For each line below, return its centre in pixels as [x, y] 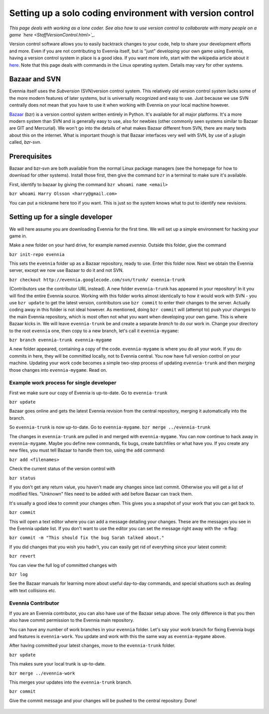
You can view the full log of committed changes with [63, 565]
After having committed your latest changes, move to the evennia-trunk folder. [92, 646]
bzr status [22, 478]
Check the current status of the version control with [62, 469]
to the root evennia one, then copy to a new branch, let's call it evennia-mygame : [94, 331]
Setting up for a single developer [61, 217]
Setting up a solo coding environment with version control [132, 13]
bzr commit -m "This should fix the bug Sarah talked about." [87, 538]
